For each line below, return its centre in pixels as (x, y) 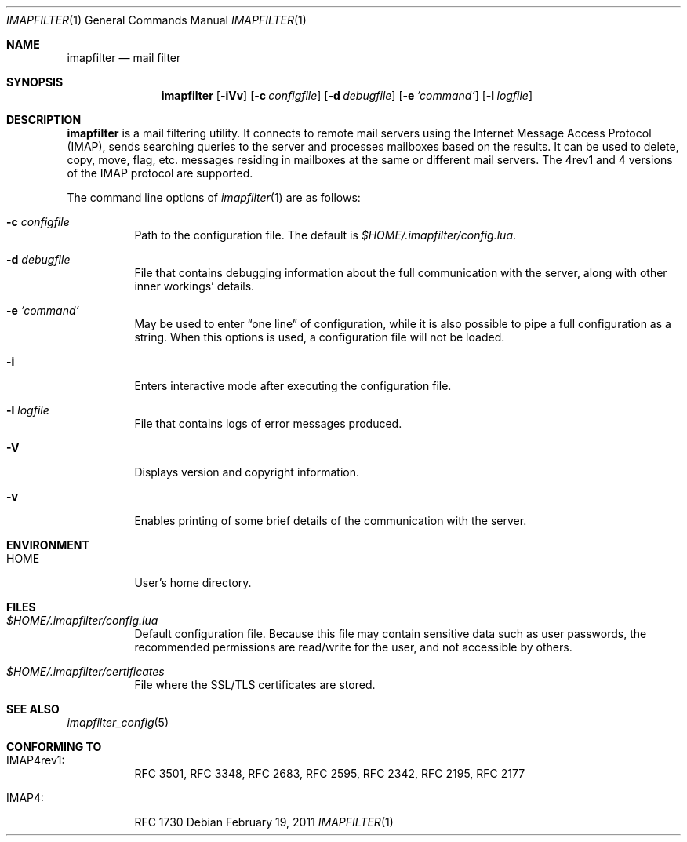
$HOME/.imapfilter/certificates (85, 671)
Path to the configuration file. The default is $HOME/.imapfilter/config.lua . (325, 235)
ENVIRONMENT (48, 545)
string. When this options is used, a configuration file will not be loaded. (320, 337)
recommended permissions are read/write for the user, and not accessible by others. (353, 647)
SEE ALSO (33, 709)
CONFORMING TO (54, 747)
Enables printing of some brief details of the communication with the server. (331, 521)
